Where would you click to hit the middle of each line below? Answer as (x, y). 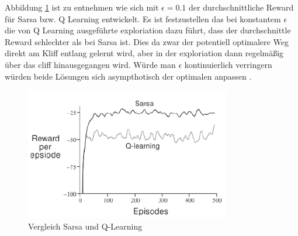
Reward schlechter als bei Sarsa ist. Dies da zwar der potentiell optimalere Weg (147, 41)
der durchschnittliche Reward (241, 7)
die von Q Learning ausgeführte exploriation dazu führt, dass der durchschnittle (148, 30)
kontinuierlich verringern (228, 64)
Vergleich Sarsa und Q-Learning (85, 226)
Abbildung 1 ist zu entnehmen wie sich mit (82, 7)
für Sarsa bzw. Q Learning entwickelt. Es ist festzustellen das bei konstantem (143, 18)
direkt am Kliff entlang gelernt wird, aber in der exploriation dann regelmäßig (144, 53)
